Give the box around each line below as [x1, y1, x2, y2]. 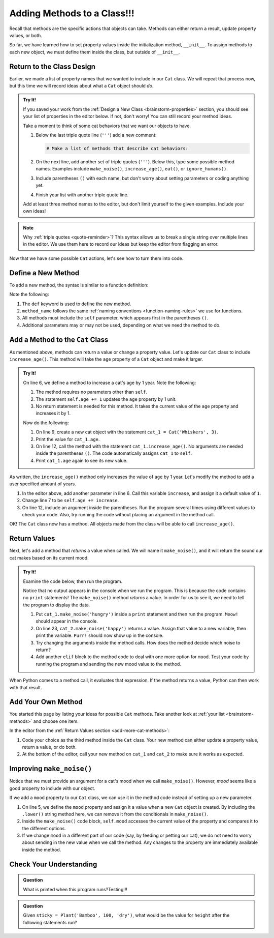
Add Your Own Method [9, 697, 83, 707]
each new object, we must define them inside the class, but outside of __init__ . [9, 49, 180, 55]
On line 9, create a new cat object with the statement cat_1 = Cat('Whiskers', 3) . [36, 429, 218, 435]
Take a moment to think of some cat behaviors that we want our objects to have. [23, 123, 191, 129]
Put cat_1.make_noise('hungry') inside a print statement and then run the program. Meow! [36, 611, 238, 618]
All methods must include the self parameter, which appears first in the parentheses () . [22, 315, 209, 321]
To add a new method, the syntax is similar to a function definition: [9, 282, 149, 288]
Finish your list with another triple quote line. [36, 191, 129, 198]
